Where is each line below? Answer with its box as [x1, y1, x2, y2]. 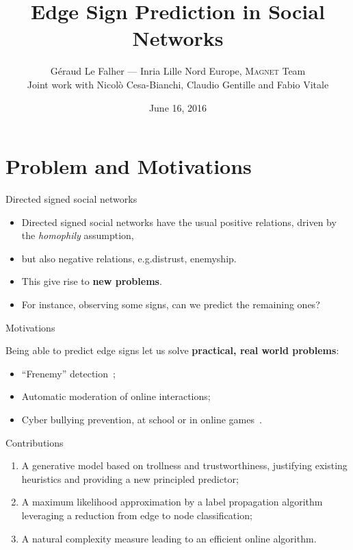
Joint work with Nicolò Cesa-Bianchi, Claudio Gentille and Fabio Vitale [27, 77, 329, 91]
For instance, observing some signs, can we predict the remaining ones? [21, 297, 320, 311]
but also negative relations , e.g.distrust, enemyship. [21, 251, 237, 265]
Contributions [5, 435, 64, 449]
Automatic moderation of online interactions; [21, 389, 211, 403]
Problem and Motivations [5, 152, 252, 180]
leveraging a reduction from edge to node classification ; [21, 508, 252, 522]
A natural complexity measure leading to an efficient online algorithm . [21, 531, 317, 545]
